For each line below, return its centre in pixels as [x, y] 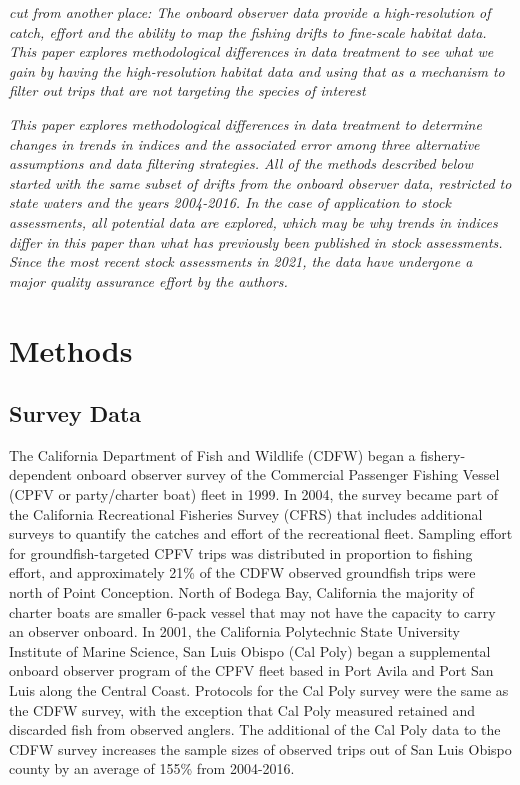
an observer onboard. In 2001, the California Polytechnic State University [234, 631]
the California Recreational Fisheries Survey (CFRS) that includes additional [246, 513]
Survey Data [75, 413]
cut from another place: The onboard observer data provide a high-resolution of [250, 12]
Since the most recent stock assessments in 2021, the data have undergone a [241, 261]
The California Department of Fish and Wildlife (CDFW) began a [212, 454]
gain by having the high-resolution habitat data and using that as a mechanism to [257, 70]
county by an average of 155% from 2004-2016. [152, 768]
